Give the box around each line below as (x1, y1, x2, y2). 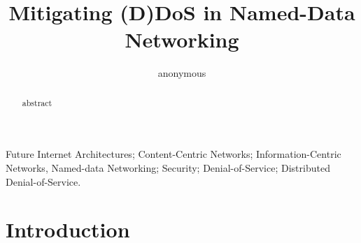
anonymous (157, 66, 206, 80)
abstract (22, 96, 52, 108)
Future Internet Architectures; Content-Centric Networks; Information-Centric (6, 147, 341, 161)
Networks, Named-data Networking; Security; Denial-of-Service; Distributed (6, 160, 330, 175)
